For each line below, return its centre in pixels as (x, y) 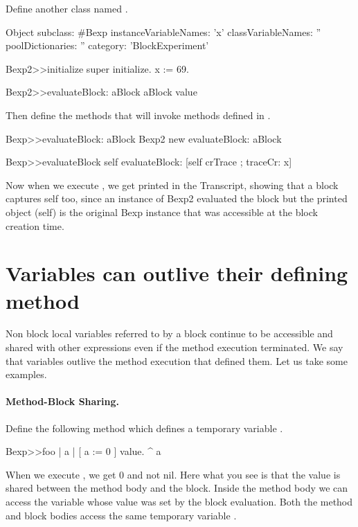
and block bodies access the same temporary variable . (121, 515)
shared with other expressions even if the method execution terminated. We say (174, 347)
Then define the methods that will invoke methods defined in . (138, 115)
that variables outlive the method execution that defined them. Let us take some (177, 360)
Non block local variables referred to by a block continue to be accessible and (169, 333)
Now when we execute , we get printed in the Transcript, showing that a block (172, 185)
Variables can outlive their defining (177, 273)
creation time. (35, 225)
